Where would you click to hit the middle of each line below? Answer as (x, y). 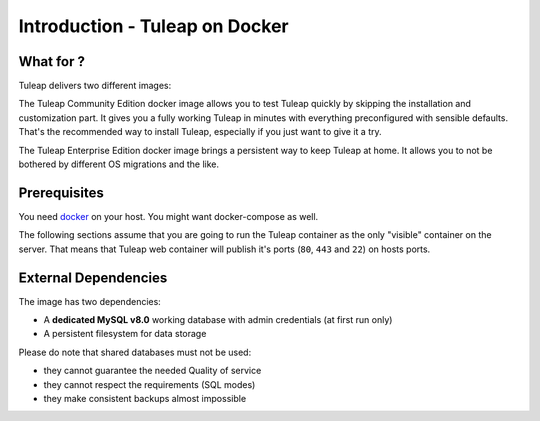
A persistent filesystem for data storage (125, 334)
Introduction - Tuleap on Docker (153, 26)
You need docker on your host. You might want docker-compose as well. (168, 216)
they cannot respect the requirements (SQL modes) (149, 384)
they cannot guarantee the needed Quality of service (152, 371)
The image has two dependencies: (90, 301)
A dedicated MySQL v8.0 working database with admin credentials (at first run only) (218, 319)
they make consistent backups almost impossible (145, 398)
